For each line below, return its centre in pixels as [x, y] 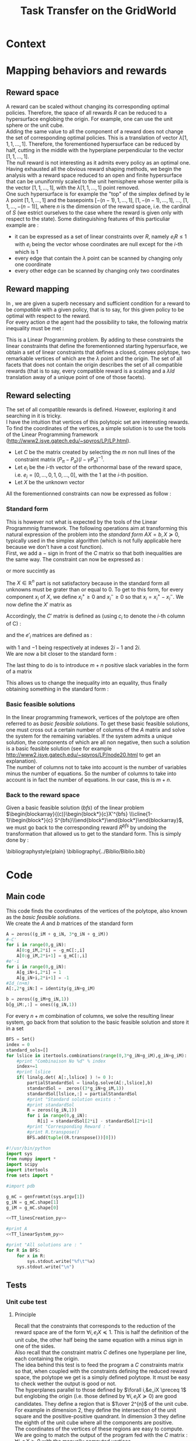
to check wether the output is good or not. [66, 1383]
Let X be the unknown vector [49, 482]
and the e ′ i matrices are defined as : [49, 636]
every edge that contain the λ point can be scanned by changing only [98, 258]
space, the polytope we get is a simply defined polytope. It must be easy [102, 1377]
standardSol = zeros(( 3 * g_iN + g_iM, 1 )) [76, 1088]
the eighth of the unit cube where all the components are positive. [94, 1422]
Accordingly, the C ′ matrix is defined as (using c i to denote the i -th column [96, 616]
